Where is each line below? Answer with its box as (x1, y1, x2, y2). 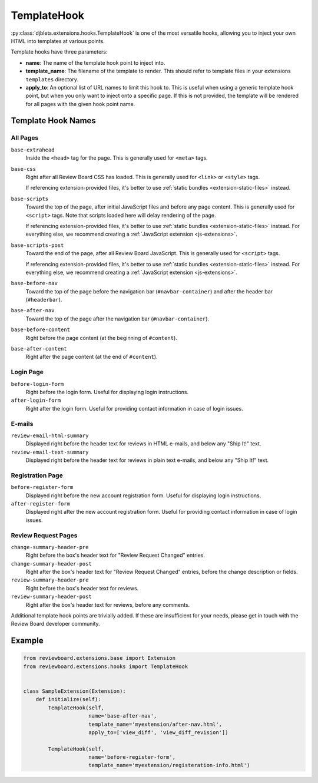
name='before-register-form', (88, 754, 176, 761)
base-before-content (11, 326, 71, 333)
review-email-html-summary (11, 432, 89, 439)
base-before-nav (11, 280, 58, 287)
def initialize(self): (35, 696, 101, 703)
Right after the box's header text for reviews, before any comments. (25, 601, 190, 608)
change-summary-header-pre (11, 544, 89, 550)
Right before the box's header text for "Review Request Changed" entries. (25, 551, 206, 559)
